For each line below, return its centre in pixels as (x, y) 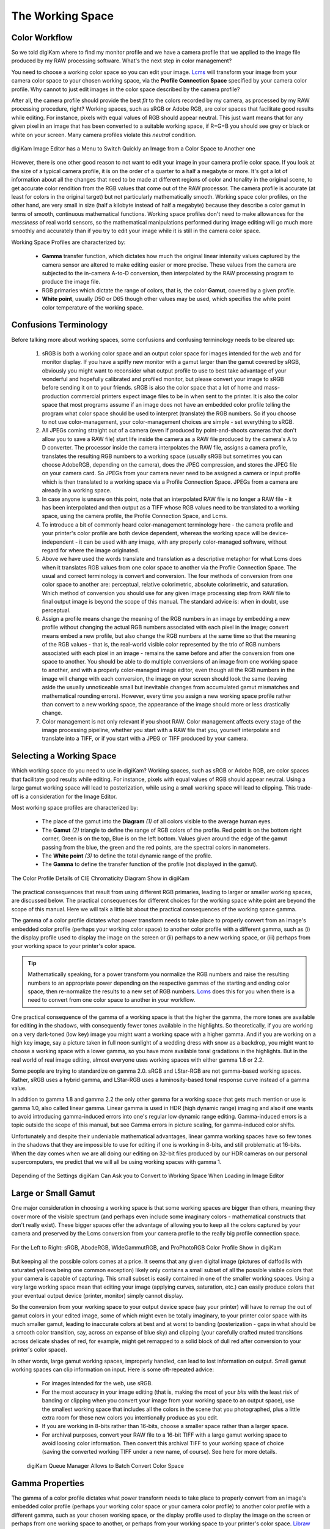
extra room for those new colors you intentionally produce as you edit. (130, 1417)
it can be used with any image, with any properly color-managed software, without (183, 542)
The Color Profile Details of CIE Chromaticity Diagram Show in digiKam (100, 878)
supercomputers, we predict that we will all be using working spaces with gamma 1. (116, 1162)
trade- (305, 788)
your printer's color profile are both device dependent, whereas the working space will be (155, 533)
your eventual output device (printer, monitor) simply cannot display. (97, 1295)
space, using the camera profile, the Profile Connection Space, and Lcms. (135, 516)
